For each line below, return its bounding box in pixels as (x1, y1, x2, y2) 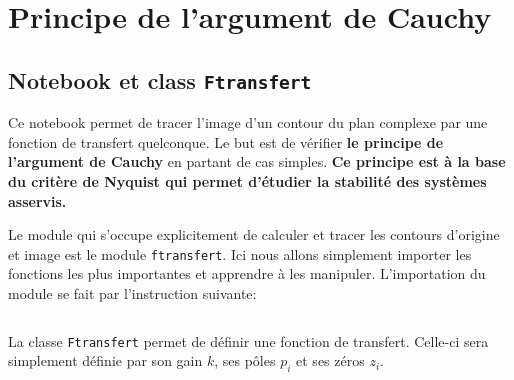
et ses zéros (296, 350, 365, 371)
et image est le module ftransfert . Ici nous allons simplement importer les (8, 243, 472, 264)
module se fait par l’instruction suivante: (8, 282, 257, 303)
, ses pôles (214, 350, 276, 371)
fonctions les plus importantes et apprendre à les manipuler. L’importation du (8, 263, 486, 284)
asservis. (8, 190, 67, 211)
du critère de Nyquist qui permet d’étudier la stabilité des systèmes (8, 170, 487, 191)
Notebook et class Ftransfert (8, 64, 312, 95)
